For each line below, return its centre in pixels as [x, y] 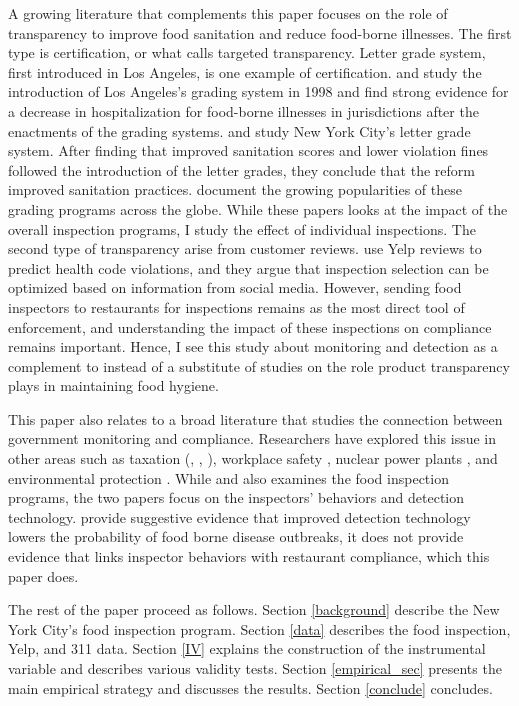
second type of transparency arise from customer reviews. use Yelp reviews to [245, 248]
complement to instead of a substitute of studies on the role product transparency [259, 365]
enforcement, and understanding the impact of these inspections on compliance [250, 326]
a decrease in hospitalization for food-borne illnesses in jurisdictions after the [243, 110]
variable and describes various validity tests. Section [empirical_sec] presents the [255, 668]
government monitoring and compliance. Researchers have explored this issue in [252, 438]
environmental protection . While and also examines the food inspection [228, 477]
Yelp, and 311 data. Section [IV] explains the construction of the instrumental [247, 648]
